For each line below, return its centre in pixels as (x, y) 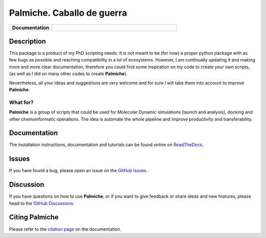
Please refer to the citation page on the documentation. (65, 229)
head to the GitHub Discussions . (42, 203)
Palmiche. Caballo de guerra (68, 13)
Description (28, 41)
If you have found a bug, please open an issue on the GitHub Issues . (78, 171)
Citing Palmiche (34, 217)
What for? (21, 102)
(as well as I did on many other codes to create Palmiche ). (68, 74)
